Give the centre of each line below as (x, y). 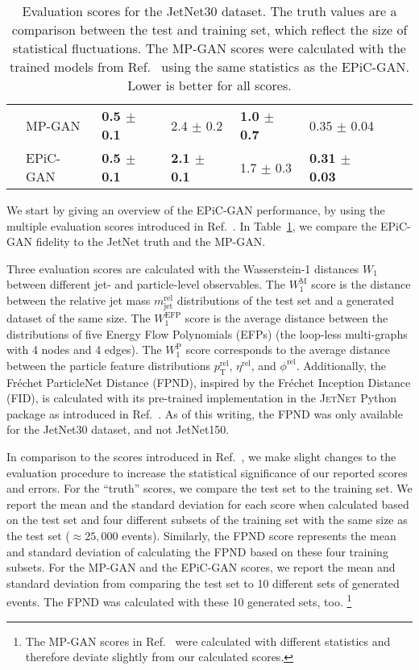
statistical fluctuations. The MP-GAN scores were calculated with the (209, 48)
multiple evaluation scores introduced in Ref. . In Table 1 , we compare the (192, 225)
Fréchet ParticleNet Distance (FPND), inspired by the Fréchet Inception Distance (209, 382)
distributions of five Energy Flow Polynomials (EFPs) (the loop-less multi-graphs (207, 333)
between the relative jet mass (79, 300)
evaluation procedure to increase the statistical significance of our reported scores (207, 472)
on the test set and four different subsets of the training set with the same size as (207, 520)
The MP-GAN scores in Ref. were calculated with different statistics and (208, 641)
